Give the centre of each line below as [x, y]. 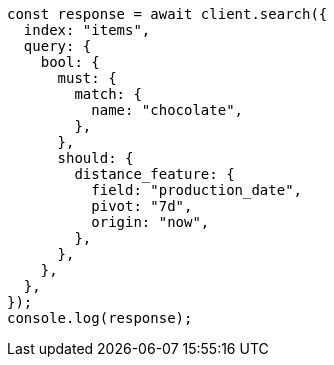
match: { [108, 94]
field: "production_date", [197, 190]
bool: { [70, 62]
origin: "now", [150, 222]
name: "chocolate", [167, 110]
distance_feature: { [154, 174]
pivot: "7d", [142, 206]
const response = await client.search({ [167, 14]
